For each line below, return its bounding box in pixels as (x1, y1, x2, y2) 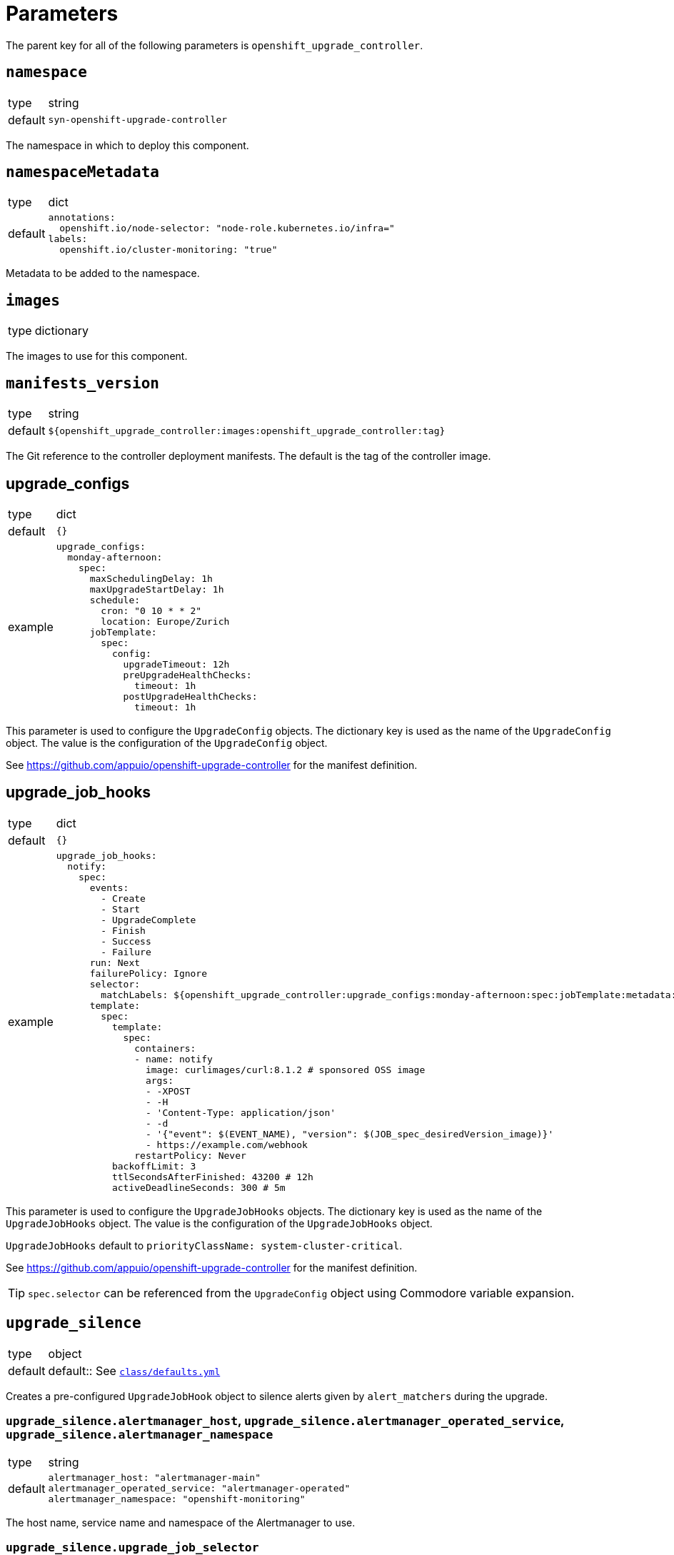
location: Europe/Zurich (101, 615, 230, 627)
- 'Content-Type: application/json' (145, 1107, 336, 1118)
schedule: (89, 594, 141, 605)
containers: (134, 1042, 196, 1054)
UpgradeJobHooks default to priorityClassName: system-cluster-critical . (6, 1239, 403, 1252)
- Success (101, 935, 151, 947)
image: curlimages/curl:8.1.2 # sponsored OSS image (145, 1064, 426, 1075)
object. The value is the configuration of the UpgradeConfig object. (6, 736, 328, 749)
